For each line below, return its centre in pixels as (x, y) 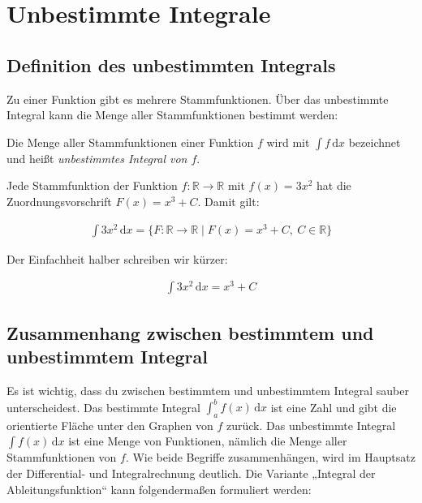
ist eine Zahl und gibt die (334, 407)
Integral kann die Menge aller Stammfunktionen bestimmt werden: (172, 115)
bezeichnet (375, 142)
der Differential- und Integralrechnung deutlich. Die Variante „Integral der (191, 473)
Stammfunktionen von (62, 457)
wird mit (288, 142)
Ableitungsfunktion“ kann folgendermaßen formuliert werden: (159, 489)
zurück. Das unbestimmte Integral (311, 425)
